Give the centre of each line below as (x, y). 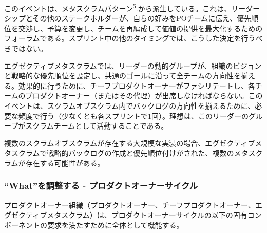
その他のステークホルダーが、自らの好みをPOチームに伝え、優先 (142, 18)
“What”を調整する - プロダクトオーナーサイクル (101, 186)
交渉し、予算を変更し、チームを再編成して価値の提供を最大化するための (140, 28)
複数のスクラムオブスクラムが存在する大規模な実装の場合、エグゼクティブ (130, 143)
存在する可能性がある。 (65, 163)
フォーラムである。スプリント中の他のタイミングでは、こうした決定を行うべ (133, 38)
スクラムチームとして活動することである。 (97, 126)
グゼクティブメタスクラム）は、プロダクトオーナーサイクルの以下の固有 (126, 215)
